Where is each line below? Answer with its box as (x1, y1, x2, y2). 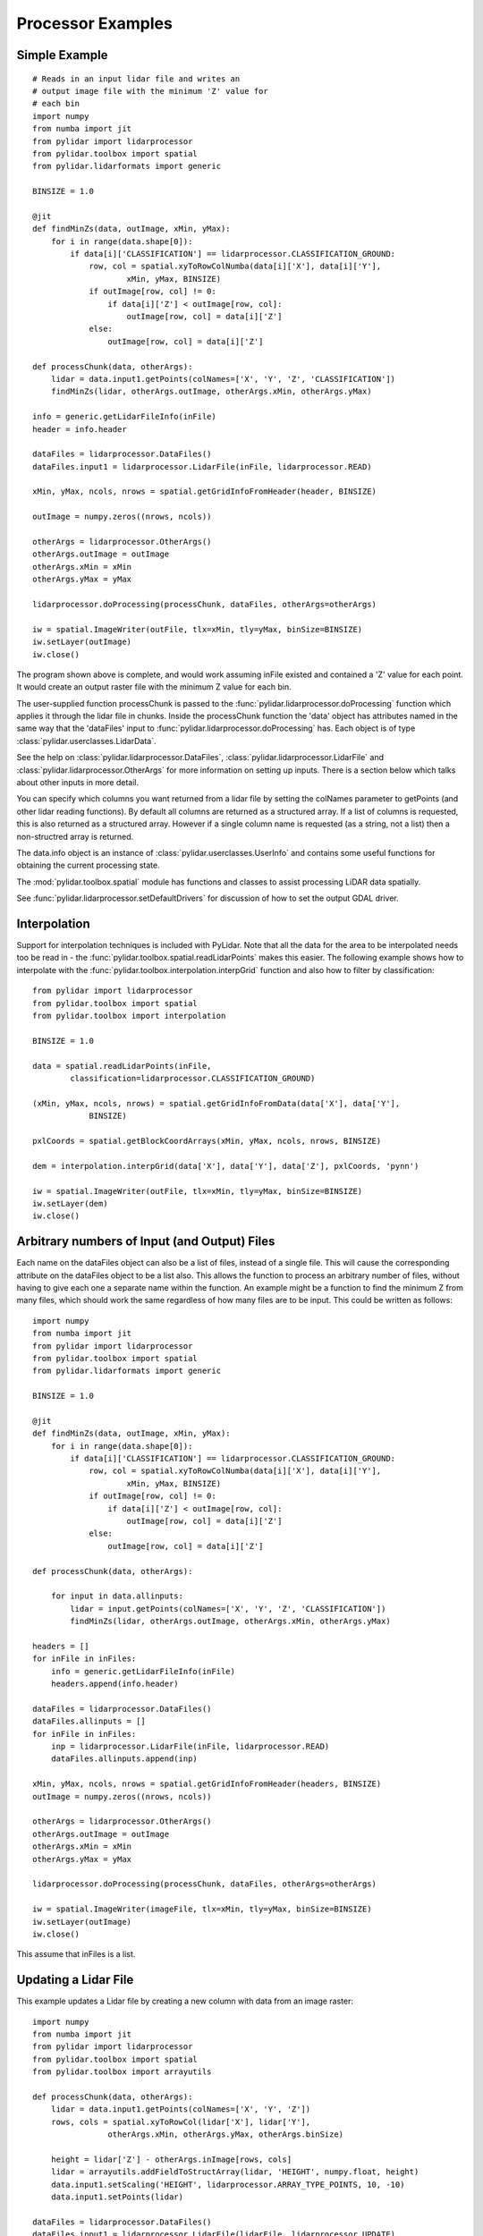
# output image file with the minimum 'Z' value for (32, 86, 268, 96)
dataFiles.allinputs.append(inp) (50, 1754, 199, 1764)
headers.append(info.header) (50, 1679, 179, 1690)
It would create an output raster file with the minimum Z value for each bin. (16, 682, 292, 692)
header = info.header (32, 424, 127, 434)
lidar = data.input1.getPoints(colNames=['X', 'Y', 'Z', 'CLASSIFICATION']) (50, 374, 396, 384)
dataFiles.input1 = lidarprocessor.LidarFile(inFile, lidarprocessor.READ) (32, 462, 372, 471)
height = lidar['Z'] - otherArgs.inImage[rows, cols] (50, 2154, 292, 2164)
